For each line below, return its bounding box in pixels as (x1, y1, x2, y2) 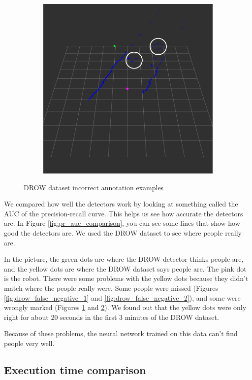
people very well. (4, 338, 55, 348)
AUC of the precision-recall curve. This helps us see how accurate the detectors (4, 208, 243, 218)
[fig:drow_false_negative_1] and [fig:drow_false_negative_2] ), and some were (4, 292, 241, 303)
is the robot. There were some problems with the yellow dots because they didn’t (4, 273, 249, 283)
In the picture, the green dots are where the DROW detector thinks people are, (4, 254, 244, 264)
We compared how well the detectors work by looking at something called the (4, 199, 238, 209)
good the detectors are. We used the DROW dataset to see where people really (4, 227, 242, 238)
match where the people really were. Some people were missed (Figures (4, 282, 218, 293)
